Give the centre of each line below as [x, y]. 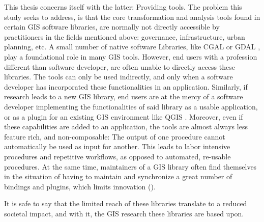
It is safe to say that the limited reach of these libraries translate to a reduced [126, 203]
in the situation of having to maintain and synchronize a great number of [118, 176]
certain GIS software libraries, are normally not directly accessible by [112, 27]
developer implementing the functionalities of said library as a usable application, [131, 106]
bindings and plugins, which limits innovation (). [80, 186]
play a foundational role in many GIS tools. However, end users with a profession [131, 56]
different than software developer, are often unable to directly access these [120, 66]
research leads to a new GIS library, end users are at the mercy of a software [124, 96]
